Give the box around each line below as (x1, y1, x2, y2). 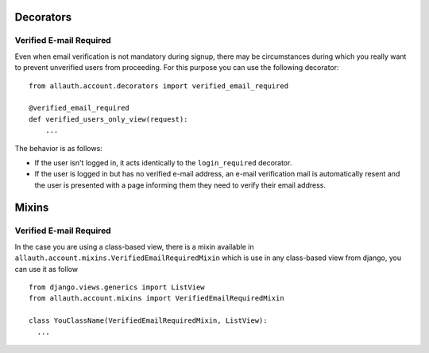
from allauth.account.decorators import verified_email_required (29, 81, 289, 91)
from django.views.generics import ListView (29, 283, 206, 292)
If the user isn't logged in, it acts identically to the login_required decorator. (34, 157, 292, 167)
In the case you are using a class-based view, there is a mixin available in (14, 242, 254, 251)
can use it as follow (14, 264, 79, 273)
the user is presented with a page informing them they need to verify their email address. (34, 180, 326, 190)
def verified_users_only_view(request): (29, 114, 188, 123)
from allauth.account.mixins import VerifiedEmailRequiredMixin (29, 294, 285, 303)
